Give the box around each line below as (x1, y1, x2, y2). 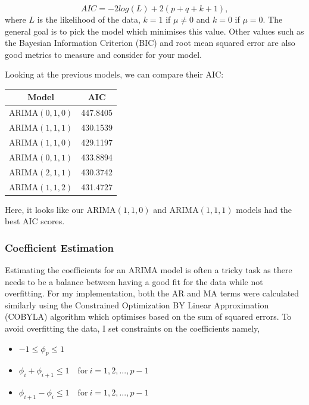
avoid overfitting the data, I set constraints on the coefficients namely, (5, 322, 260, 334)
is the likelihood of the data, (37, 13, 141, 25)
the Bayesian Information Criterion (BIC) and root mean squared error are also (5, 36, 295, 49)
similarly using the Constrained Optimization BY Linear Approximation (5, 298, 269, 311)
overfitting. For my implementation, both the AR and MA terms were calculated (5, 287, 299, 299)
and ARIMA (153, 203, 199, 215)
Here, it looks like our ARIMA (5, 203, 116, 215)
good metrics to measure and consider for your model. (5, 48, 202, 60)
